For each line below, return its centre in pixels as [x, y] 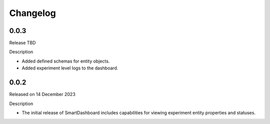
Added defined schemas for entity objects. [66, 61]
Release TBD [22, 43]
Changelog [32, 13]
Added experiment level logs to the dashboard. [70, 68]
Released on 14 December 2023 [42, 94]
